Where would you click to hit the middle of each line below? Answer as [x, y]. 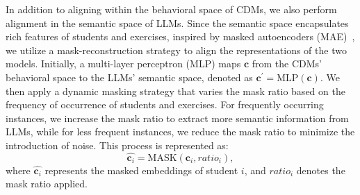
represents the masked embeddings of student [141, 170]
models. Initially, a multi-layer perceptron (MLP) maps [123, 63]
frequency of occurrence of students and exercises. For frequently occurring [165, 104]
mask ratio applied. [47, 184]
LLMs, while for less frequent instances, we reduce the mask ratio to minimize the [180, 132]
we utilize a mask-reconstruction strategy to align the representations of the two [176, 50]
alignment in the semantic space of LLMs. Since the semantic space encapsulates [177, 23]
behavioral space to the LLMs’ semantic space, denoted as [129, 77]
